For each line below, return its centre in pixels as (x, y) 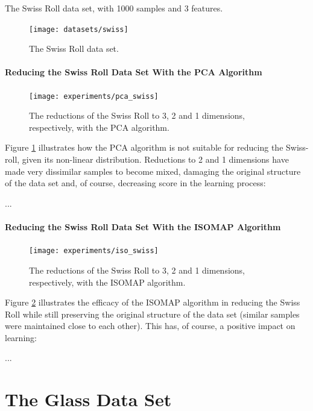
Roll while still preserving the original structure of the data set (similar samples (152, 314)
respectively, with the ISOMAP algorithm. (107, 282)
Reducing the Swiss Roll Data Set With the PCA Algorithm (134, 72)
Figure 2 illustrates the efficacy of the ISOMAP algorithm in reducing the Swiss (153, 302)
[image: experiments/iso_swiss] (94, 251)
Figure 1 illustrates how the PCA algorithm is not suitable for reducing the (144, 147)
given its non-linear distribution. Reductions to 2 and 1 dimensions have (155, 159)
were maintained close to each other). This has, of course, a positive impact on (150, 326)
